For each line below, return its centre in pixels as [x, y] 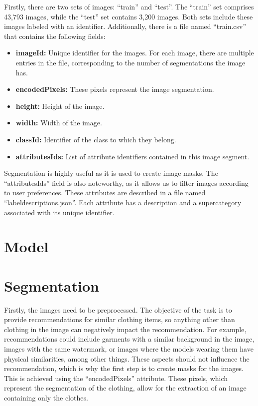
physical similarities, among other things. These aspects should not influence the [127, 358]
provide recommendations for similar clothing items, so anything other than [120, 319]
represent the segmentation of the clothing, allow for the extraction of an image [125, 388]
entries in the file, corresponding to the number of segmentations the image [130, 62]
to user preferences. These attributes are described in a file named [105, 193]
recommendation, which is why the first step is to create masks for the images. [124, 368]
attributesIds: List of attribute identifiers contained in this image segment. [132, 156]
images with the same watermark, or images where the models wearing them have [129, 348]
